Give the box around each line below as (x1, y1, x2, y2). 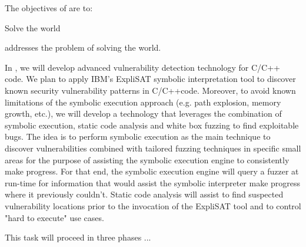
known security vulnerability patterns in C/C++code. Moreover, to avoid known (5, 84, 296, 96)
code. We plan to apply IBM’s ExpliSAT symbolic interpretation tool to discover (5, 73, 296, 85)
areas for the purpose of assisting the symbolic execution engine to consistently (5, 153, 290, 166)
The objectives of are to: (5, 2, 93, 14)
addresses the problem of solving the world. (5, 41, 161, 54)
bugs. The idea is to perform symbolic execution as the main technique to (5, 130, 271, 143)
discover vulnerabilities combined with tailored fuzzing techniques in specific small (5, 141, 301, 154)
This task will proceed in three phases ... (5, 231, 151, 243)
